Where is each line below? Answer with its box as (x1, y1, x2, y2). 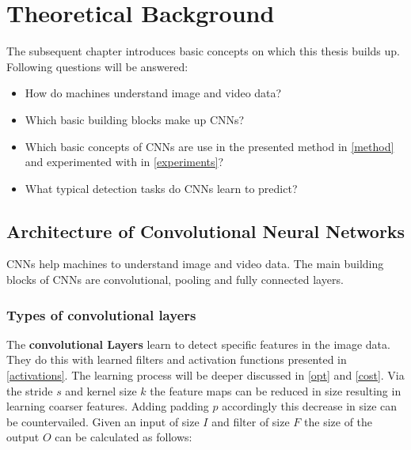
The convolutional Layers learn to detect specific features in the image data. (6, 335, 390, 352)
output (6, 429, 40, 445)
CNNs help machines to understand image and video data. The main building (6, 255, 384, 272)
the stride (6, 382, 53, 399)
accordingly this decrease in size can (222, 398, 398, 414)
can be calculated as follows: (55, 429, 192, 445)
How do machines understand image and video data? (25, 85, 282, 101)
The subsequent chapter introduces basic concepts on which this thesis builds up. (6, 43, 400, 59)
